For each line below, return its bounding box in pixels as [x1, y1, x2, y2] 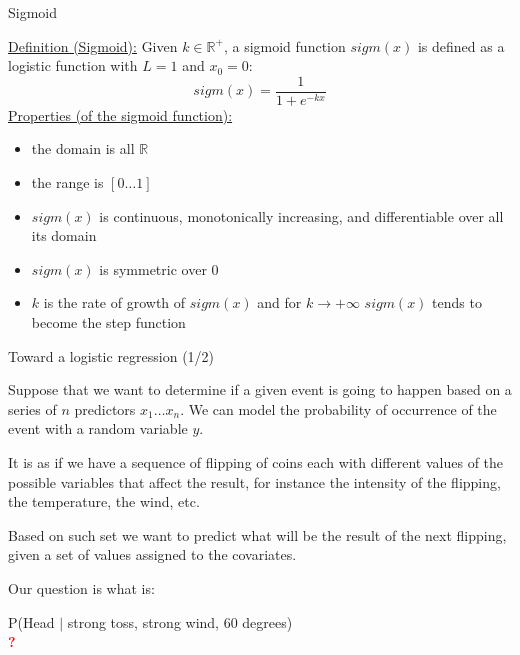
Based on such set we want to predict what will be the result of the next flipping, [8, 524, 507, 545]
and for [257, 292, 302, 313]
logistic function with [8, 55, 138, 76]
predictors [74, 398, 136, 419]
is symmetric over [99, 258, 207, 279]
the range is [31, 172, 104, 193]
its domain [31, 225, 97, 246]
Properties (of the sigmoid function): [8, 104, 233, 125]
